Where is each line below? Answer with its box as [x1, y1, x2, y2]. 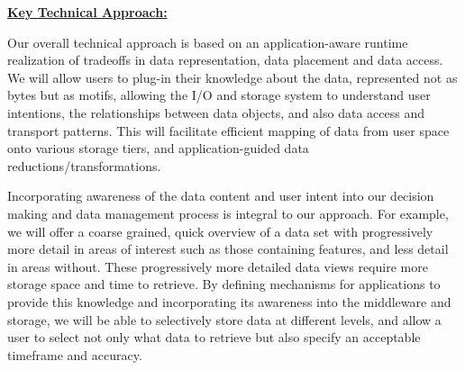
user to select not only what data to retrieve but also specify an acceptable [7, 328, 421, 347]
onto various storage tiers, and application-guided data [7, 139, 309, 158]
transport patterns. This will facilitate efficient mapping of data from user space [7, 121, 450, 140]
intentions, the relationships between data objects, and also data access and [7, 103, 424, 122]
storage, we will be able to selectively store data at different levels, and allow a [7, 310, 442, 329]
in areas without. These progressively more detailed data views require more [7, 257, 428, 275]
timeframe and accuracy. [7, 345, 142, 364]
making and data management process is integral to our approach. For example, [7, 203, 449, 222]
